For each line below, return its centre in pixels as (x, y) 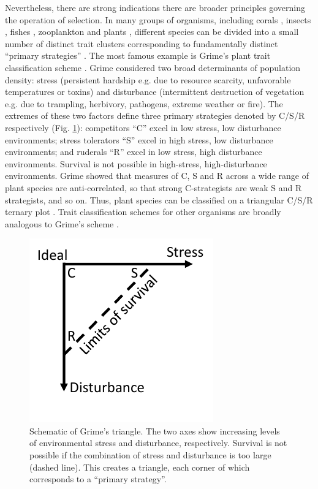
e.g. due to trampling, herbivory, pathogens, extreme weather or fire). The (144, 103)
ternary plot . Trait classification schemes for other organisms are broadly (143, 212)
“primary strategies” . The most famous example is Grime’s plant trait (138, 55)
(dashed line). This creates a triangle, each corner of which (140, 467)
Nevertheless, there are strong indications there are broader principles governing (155, 7)
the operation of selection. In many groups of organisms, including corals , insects (158, 19)
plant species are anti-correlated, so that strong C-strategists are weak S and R (153, 187)
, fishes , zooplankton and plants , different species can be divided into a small (152, 32)
